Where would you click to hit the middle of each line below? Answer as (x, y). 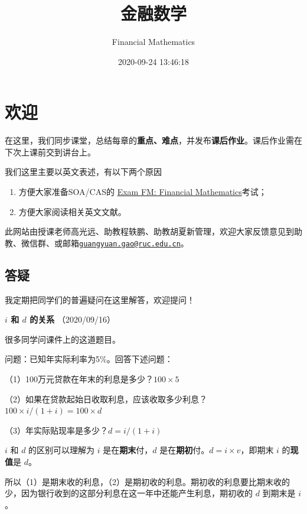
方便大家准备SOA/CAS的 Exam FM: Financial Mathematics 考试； (143, 192)
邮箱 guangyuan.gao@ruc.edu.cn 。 (125, 243)
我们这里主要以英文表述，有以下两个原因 (83, 172)
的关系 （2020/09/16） (72, 319)
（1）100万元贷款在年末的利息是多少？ (79, 379)
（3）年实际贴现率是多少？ (56, 430)
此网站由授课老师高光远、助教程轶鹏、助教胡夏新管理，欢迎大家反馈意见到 (149, 231)
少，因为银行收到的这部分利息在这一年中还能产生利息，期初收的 (129, 493)
